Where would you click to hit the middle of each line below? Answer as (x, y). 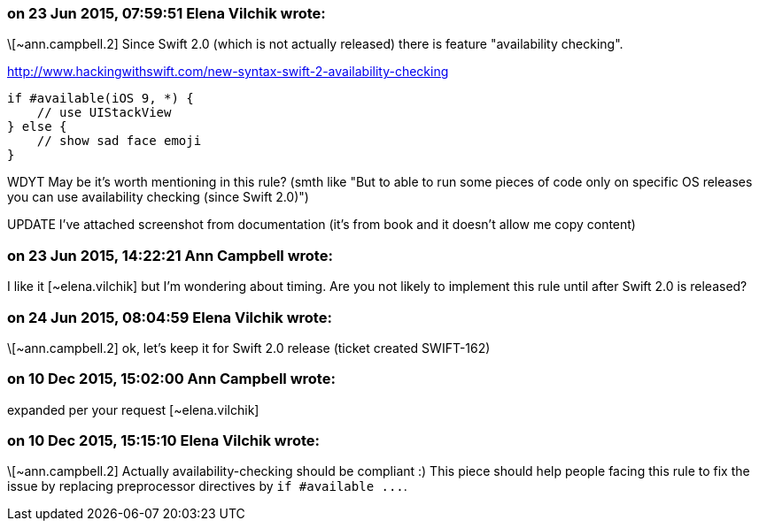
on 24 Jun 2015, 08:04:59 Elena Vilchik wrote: (170, 317)
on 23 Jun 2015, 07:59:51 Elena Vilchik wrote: (167, 13)
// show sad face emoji (119, 141)
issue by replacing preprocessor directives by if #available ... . (207, 486)
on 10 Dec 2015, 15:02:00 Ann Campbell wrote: (171, 379)
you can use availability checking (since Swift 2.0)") (158, 197)
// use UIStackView (104, 113)
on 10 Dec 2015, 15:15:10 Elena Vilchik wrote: (164, 440)
